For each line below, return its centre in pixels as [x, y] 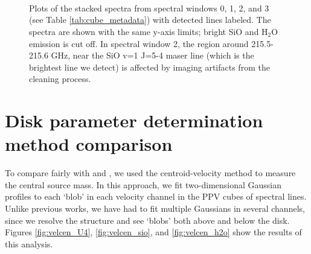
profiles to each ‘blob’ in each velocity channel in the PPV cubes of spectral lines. [156, 196]
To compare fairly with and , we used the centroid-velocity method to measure [150, 173]
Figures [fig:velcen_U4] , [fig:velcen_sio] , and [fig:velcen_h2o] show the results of [153, 232]
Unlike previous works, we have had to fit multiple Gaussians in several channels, [155, 208]
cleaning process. [60, 79]
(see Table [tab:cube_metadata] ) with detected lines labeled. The [150, 20]
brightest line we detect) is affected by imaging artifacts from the [149, 67]
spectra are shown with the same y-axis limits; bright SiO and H [149, 31]
